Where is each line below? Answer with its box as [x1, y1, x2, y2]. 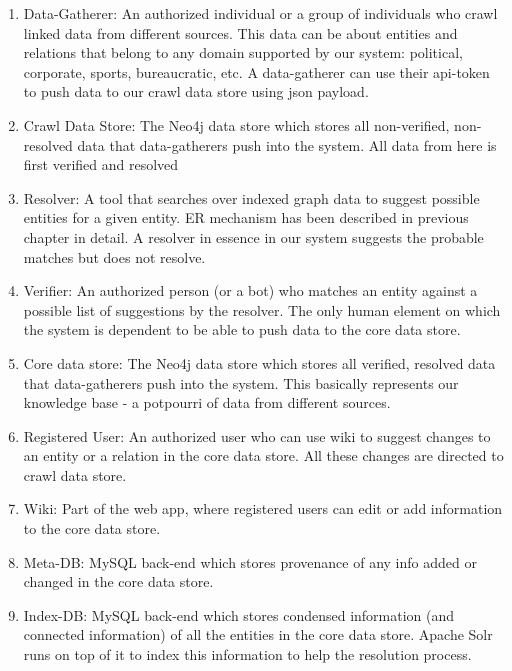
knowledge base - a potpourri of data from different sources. [23, 392, 391, 413]
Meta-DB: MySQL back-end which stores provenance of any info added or [23, 551, 477, 572]
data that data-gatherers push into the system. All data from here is [77, 134, 497, 155]
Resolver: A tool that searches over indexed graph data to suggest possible [23, 187, 480, 208]
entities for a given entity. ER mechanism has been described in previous [23, 207, 469, 228]
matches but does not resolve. [23, 246, 206, 267]
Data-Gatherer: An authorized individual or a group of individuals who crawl [23, 3, 498, 23]
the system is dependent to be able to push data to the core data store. [23, 319, 461, 340]
